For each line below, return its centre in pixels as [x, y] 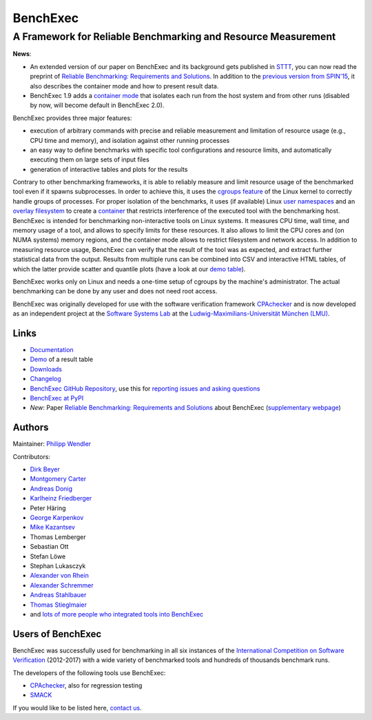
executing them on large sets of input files [90, 159]
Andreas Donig [51, 488]
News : [22, 54]
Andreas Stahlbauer [58, 595]
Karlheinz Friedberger [61, 498]
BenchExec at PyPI [57, 398]
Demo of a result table [61, 360]
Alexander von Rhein [59, 576]
